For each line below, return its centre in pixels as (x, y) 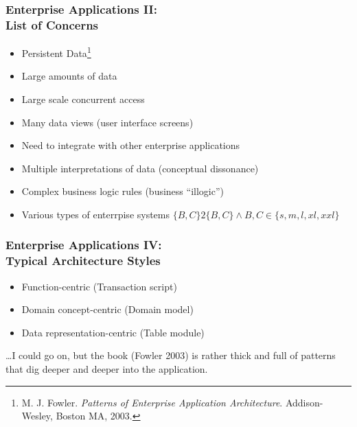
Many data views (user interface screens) (107, 122)
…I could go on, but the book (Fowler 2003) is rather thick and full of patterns (171, 355)
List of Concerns (52, 24)
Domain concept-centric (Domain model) (107, 309)
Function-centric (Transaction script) (99, 286)
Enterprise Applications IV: (84, 245)
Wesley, (37, 416)
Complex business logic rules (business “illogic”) (123, 191)
